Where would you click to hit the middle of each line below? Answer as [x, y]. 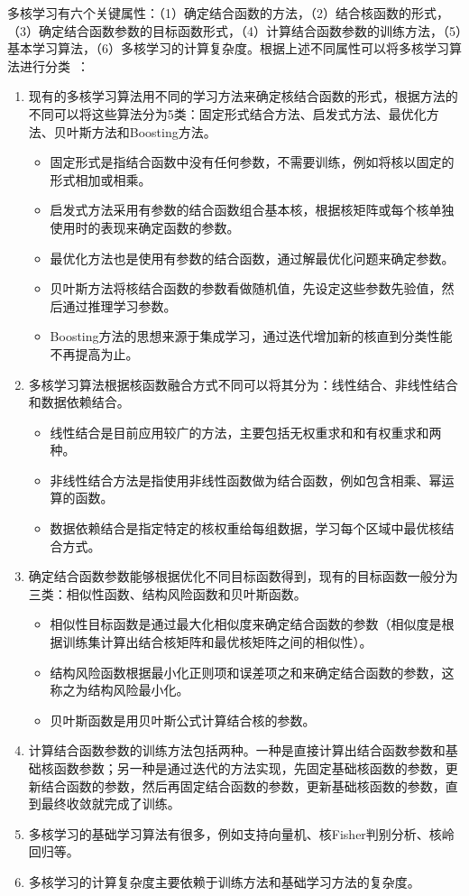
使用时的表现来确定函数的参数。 [145, 227]
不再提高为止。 [94, 353]
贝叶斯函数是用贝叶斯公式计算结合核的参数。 [183, 720]
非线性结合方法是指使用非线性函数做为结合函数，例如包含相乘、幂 [246, 480]
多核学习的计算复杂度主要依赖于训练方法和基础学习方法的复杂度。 [224, 881]
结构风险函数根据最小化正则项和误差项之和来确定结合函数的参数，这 [252, 672]
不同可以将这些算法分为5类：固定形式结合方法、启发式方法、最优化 [227, 113]
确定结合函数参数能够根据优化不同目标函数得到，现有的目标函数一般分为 [243, 576]
